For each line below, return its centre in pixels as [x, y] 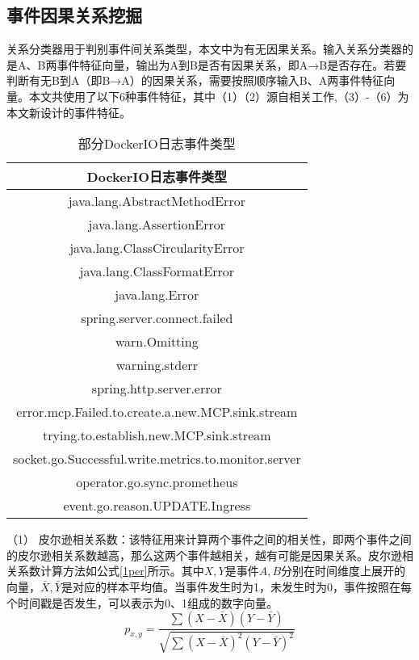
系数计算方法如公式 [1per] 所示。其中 [111, 571]
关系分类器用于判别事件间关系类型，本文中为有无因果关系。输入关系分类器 [204, 49]
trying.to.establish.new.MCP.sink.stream [157, 435]
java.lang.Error [157, 295]
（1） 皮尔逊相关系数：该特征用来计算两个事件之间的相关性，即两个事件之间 [209, 539]
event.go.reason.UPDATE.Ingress [157, 506]
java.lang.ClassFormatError [157, 271]
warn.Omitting [157, 342]
